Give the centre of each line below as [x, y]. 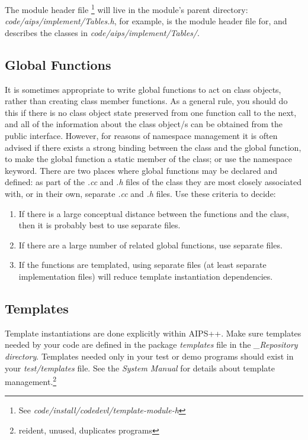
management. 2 [31, 381]
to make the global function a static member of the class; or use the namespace [148, 159]
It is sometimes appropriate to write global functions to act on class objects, [143, 89]
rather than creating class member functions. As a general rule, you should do [146, 101]
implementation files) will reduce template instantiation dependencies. [146, 276]
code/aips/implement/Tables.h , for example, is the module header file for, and [146, 21]
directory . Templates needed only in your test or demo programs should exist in [149, 356]
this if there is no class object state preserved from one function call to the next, [151, 112]
